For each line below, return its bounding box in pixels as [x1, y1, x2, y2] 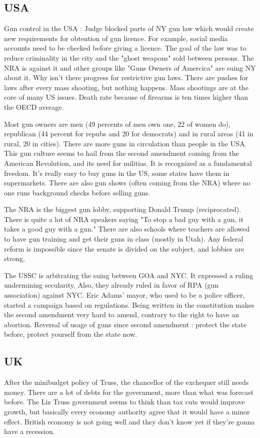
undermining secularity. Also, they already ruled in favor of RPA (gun [4, 280, 218, 290]
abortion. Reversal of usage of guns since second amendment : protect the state [4, 319, 247, 329]
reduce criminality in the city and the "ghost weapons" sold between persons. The [4, 52, 254, 63]
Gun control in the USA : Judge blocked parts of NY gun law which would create [4, 23, 254, 34]
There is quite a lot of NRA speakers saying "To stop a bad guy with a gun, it [4, 213, 244, 224]
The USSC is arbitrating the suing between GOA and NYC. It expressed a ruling [4, 270, 253, 280]
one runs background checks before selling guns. [4, 187, 150, 197]
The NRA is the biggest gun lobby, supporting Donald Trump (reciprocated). [4, 204, 241, 214]
